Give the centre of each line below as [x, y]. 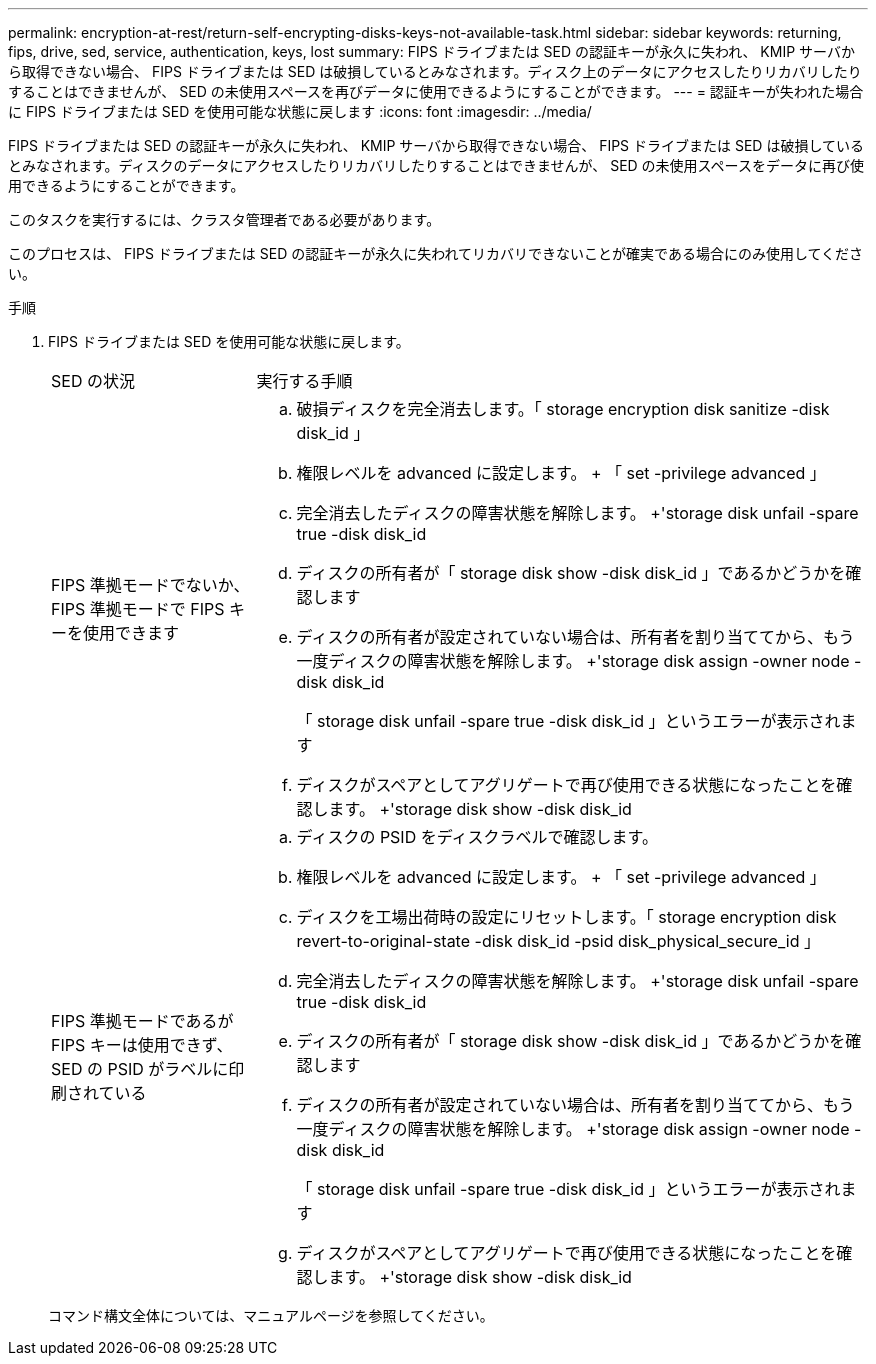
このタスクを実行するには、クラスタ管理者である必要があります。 [224, 219]
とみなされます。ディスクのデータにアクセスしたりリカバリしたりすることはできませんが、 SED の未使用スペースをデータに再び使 [436, 165]
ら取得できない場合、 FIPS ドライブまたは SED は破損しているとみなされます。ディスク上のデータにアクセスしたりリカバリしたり [435, 71]
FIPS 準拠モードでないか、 [150, 585]
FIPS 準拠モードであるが [142, 1021]
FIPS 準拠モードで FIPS [138, 609]
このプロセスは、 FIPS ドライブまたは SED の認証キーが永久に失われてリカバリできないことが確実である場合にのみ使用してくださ [436, 253]
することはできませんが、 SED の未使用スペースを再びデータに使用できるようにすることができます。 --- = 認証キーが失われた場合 [436, 91]
